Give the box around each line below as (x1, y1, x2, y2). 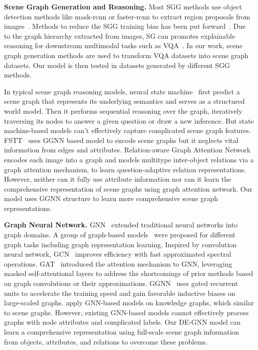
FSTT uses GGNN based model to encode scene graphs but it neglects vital (4, 135, 239, 145)
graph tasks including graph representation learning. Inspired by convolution (4, 239, 237, 249)
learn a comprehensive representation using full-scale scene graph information (4, 327, 239, 337)
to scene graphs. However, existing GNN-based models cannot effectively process (4, 307, 249, 317)
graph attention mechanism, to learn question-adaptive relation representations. (4, 164, 247, 174)
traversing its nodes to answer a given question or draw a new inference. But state (4, 115, 254, 126)
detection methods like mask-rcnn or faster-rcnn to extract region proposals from (4, 11, 251, 21)
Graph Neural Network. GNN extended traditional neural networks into (4, 219, 238, 230)
